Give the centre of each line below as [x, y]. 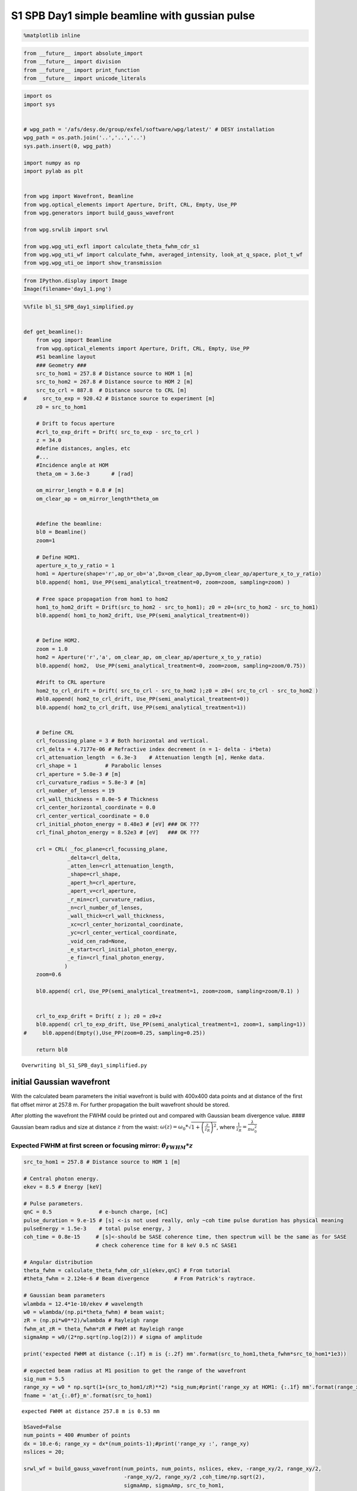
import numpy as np [52, 163]
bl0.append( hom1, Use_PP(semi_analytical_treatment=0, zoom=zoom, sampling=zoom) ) [163, 582]
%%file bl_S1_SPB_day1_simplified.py [79, 307]
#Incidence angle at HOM [72, 465]
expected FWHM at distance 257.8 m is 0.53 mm [91, 1411]
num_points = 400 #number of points [77, 1435]
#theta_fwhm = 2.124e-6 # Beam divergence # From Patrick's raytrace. [140, 1279]
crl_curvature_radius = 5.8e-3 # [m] [91, 782]
